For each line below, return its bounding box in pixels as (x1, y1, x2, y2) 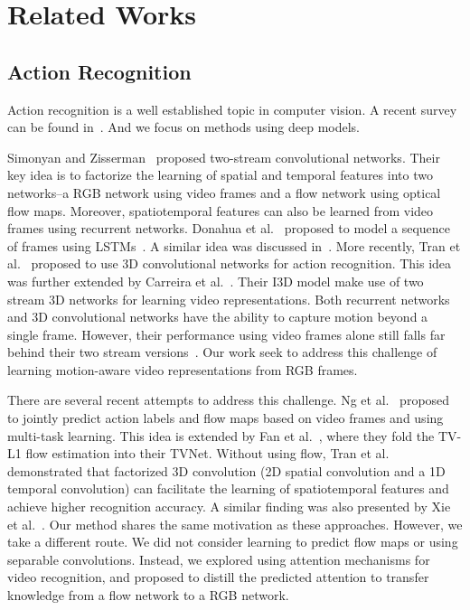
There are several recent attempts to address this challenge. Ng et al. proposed (7, 390, 450, 409)
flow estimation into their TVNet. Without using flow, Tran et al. (25, 444, 390, 463)
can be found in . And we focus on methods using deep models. (7, 117, 360, 136)
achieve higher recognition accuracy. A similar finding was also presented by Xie (7, 497, 451, 516)
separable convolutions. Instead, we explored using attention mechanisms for (7, 549, 430, 568)
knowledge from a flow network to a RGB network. (7, 586, 289, 605)
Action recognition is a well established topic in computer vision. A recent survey (7, 99, 457, 118)
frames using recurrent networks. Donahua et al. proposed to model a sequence (7, 219, 451, 238)
